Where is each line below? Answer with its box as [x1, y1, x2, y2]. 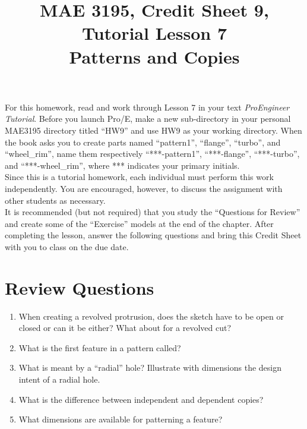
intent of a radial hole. [18, 373, 100, 385]
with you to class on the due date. [5, 240, 129, 253]
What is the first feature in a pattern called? [18, 341, 181, 354]
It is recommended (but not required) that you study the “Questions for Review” [5, 206, 300, 218]
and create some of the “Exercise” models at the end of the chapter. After [5, 217, 274, 229]
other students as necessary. [5, 194, 106, 206]
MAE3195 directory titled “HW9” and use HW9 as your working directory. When [5, 124, 302, 136]
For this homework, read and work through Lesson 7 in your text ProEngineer [5, 100, 290, 113]
